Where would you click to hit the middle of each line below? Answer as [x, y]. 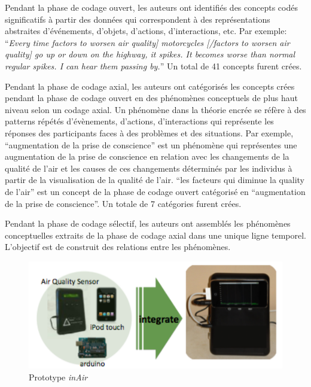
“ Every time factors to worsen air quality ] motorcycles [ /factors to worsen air [147, 42]
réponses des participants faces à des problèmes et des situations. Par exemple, [149, 132]
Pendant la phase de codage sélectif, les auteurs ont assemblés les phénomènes [148, 223]
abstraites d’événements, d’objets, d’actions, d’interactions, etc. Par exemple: [146, 31]
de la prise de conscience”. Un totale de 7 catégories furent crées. [123, 203]
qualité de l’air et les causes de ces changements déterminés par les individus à [149, 168]
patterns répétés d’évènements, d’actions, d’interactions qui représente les [139, 121]
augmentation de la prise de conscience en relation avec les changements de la [147, 156]
